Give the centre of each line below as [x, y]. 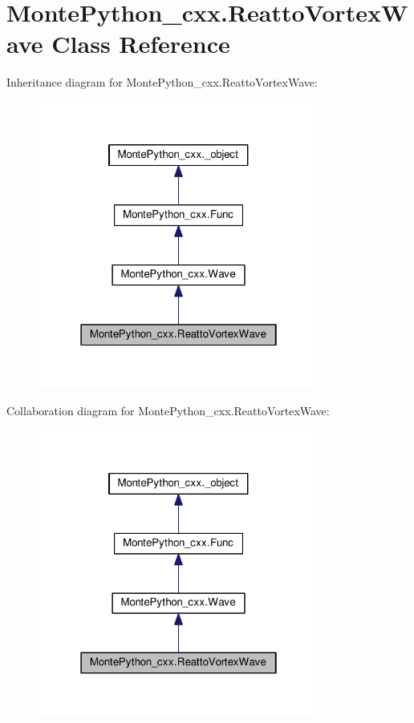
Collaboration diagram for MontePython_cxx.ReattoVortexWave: [168, 411]
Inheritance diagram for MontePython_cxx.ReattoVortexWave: [162, 82]
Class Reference [141, 44]
